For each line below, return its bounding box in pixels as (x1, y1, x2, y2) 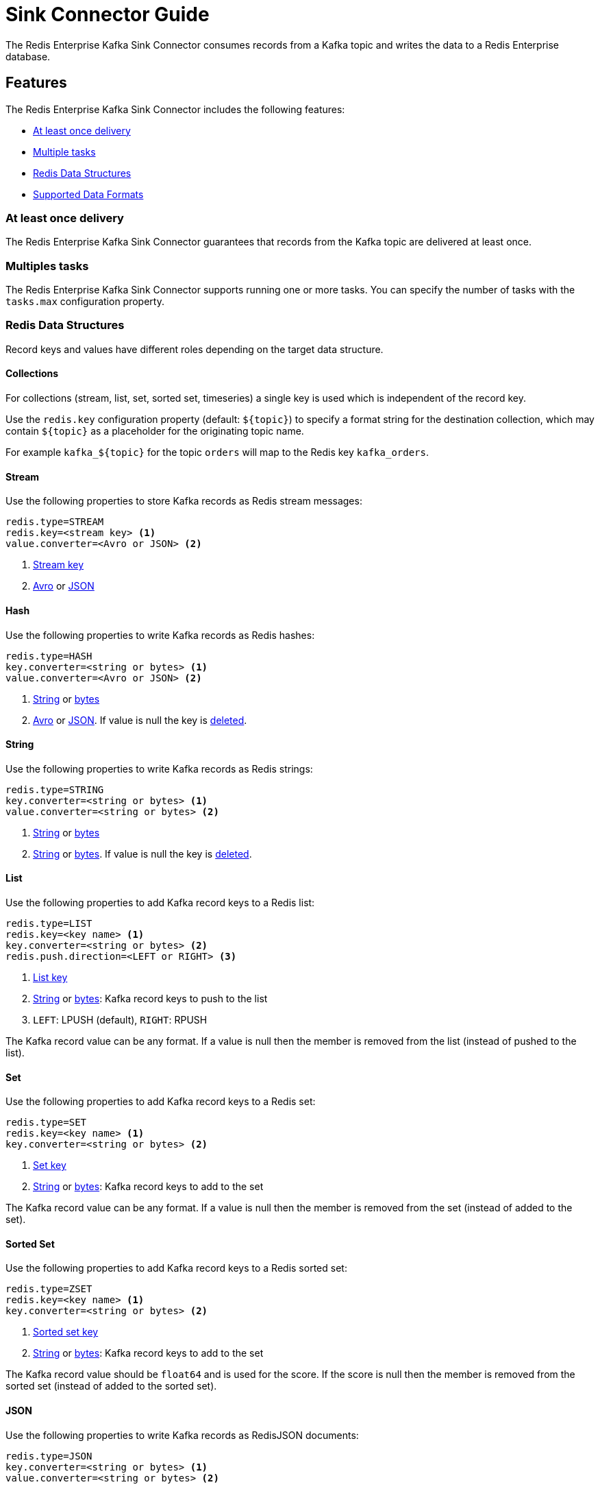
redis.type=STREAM (5, 516, 104, 528)
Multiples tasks (5, 258, 89, 273)
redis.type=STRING (5, 784, 104, 795)
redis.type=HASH (5, 650, 92, 662)
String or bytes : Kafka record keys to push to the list (33, 992, 268, 1004)
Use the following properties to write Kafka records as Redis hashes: (5, 629, 315, 641)
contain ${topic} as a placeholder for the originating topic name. (5, 425, 304, 437)
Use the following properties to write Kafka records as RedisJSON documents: (5, 1429, 359, 1441)
